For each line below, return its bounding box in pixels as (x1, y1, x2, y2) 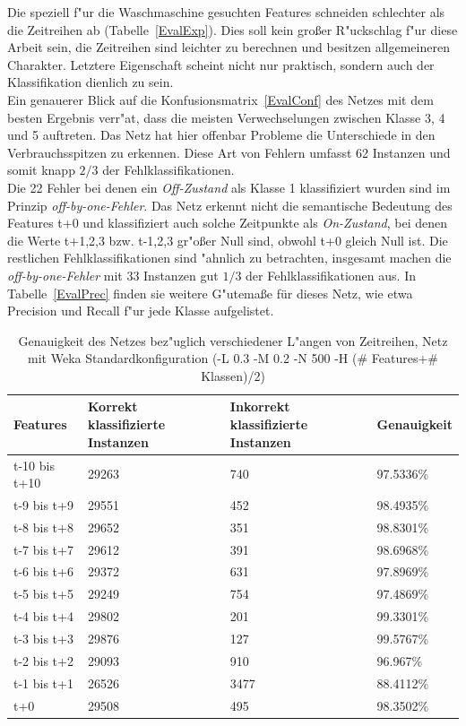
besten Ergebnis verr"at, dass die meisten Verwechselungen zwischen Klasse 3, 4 (7, 108, 445, 126)
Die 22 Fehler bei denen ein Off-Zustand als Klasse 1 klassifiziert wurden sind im (7, 177, 451, 196)
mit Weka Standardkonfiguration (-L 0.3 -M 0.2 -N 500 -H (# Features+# (28, 349, 438, 367)
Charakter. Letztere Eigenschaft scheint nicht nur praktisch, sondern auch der (7, 55, 435, 73)
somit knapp (7, 160, 75, 179)
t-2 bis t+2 (13, 651, 73, 670)
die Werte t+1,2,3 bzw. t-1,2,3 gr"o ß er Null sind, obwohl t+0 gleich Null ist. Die (7, 230, 448, 249)
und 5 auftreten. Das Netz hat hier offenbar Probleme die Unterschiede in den (7, 125, 436, 144)
